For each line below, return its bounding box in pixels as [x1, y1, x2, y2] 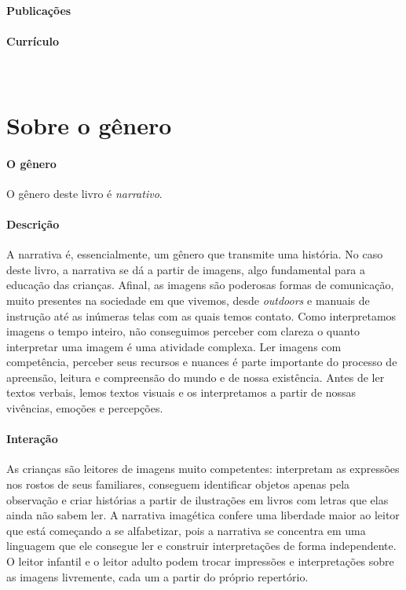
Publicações [6, 2, 71, 18]
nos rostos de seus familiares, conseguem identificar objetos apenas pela [6, 476, 350, 493]
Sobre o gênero [6, 108, 172, 141]
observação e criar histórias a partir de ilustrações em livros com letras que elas [6, 491, 389, 508]
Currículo [6, 32, 59, 49]
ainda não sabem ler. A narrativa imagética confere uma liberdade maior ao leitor [6, 507, 400, 523]
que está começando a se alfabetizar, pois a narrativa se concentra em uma [6, 522, 366, 538]
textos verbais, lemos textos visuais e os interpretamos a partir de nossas [6, 384, 357, 401]
